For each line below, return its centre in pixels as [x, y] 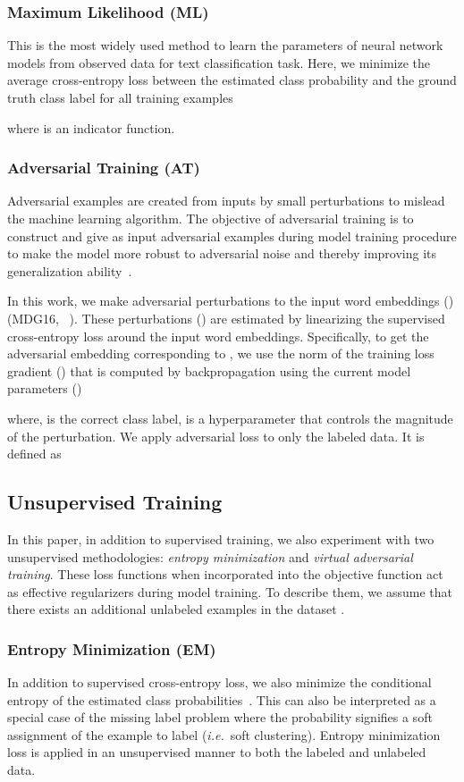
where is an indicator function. [91, 127]
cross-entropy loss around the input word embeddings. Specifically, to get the [218, 336]
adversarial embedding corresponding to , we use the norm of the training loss [221, 353]
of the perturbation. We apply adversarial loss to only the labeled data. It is [216, 436]
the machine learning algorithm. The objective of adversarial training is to [211, 218]
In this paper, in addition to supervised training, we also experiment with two [221, 538]
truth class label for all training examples [120, 97]
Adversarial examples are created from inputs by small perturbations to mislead [226, 201]
